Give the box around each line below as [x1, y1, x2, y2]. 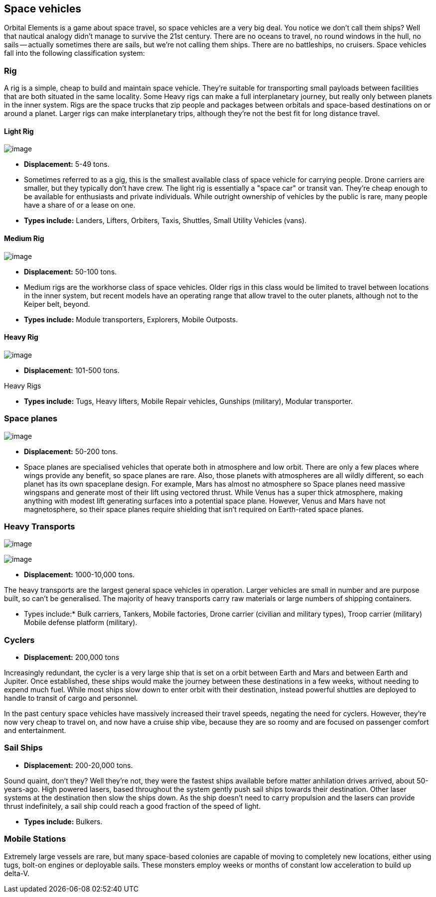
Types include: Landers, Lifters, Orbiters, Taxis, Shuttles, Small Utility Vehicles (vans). [24, 216, 307, 225]
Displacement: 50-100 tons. [24, 267, 117, 276]
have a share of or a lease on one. [24, 201, 136, 210]
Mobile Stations [4, 834, 66, 844]
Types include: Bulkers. [24, 817, 103, 826]
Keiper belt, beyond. [24, 299, 90, 308]
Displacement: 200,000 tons [24, 653, 120, 662]
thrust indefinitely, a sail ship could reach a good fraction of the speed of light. [4, 801, 261, 810]
